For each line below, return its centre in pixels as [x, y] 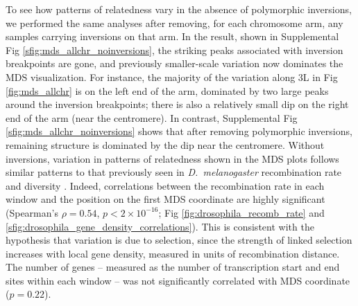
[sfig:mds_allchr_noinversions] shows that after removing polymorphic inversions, [179, 131]
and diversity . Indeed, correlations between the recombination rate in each [165, 185]
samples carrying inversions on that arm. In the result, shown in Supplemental [172, 36]
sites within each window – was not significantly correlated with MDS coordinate [178, 280]
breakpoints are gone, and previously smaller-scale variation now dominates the [174, 63]
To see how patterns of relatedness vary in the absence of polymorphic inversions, [179, 9]
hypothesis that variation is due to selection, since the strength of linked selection [179, 240]
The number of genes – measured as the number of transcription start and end [173, 267]
